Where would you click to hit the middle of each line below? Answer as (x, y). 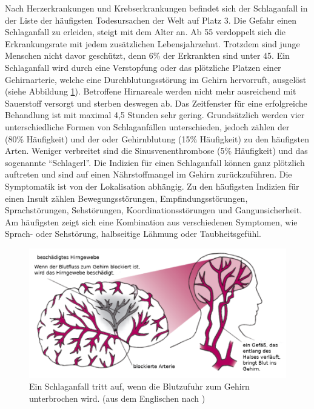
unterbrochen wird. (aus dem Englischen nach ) (117, 398)
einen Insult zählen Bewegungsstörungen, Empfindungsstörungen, (126, 198)
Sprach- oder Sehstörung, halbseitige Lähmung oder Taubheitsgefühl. (133, 234)
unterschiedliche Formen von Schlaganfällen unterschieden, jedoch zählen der (147, 126)
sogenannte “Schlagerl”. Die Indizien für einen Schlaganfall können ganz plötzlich (155, 162)
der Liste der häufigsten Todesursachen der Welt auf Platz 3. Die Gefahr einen (151, 20)
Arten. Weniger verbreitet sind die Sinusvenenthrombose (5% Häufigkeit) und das (156, 151)
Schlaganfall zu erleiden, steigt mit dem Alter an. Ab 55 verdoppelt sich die (145, 32)
